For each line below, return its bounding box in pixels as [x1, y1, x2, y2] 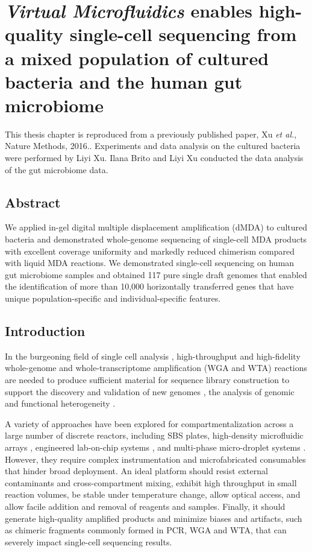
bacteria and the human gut [5, 69, 243, 94]
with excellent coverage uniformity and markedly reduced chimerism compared [5, 244, 295, 257]
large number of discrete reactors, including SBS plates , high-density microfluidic [5, 429, 304, 442]
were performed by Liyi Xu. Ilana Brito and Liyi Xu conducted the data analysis [5, 151, 304, 164]
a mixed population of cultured [5, 45, 269, 70]
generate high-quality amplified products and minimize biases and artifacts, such [5, 512, 302, 524]
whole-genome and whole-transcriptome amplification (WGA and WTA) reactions [5, 361, 308, 374]
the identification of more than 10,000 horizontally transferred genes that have [5, 280, 294, 293]
